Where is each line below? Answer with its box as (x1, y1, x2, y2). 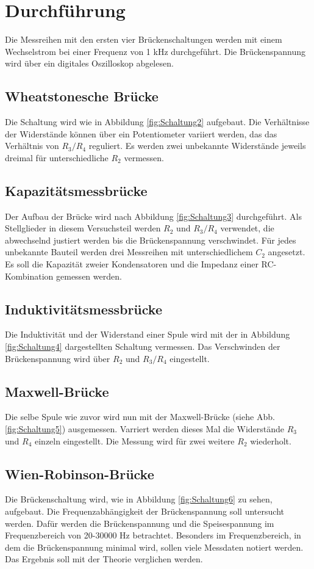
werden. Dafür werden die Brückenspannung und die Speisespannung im (5, 516, 274, 529)
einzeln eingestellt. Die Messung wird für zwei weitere (35, 434, 235, 447)
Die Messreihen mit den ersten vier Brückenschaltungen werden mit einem (5, 33, 282, 46)
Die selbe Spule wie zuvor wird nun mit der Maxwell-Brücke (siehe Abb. (5, 410, 275, 423)
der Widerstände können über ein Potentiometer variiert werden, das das (5, 127, 277, 140)
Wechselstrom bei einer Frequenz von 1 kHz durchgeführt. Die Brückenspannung (5, 45, 306, 57)
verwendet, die (220, 222, 274, 234)
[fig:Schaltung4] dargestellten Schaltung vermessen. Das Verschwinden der (5, 340, 280, 353)
